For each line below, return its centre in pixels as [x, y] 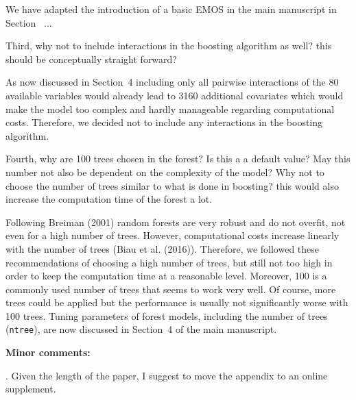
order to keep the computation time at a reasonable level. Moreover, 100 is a [166, 276]
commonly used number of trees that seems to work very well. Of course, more [171, 289]
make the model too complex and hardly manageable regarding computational [170, 109]
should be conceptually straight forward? [91, 59]
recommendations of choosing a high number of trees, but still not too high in [169, 262]
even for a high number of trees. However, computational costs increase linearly [173, 235]
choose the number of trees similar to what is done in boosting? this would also [172, 185]
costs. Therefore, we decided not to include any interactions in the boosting [164, 122]
